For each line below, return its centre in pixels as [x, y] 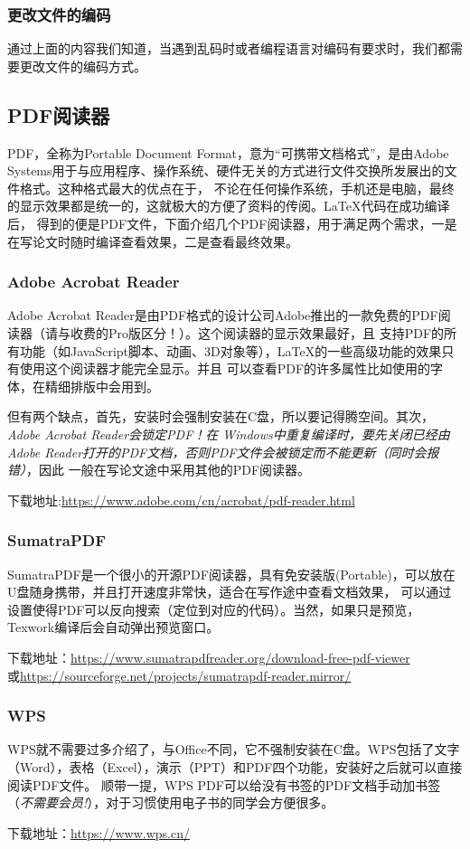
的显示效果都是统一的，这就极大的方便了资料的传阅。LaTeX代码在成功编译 [229, 206]
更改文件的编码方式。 [83, 66]
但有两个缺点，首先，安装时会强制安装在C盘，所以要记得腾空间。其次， [221, 416]
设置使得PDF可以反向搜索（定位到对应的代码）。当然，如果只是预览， [214, 609]
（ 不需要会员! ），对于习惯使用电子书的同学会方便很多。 [171, 802]
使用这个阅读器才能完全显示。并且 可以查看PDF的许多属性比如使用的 [225, 368]
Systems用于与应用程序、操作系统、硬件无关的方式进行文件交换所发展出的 [226, 170]
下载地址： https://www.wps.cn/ [99, 832]
